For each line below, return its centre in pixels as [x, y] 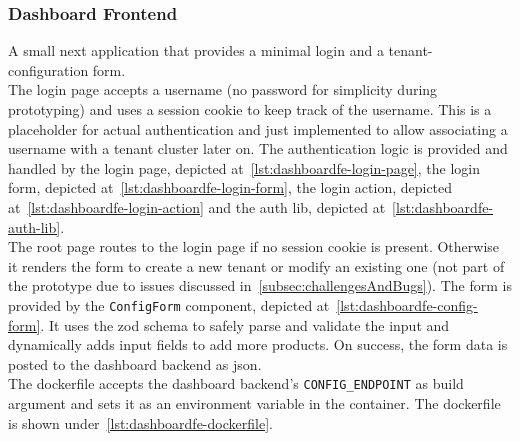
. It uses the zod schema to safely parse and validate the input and [245, 324]
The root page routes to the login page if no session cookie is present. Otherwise [254, 246]
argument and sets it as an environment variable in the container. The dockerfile [254, 403]
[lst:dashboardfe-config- [407, 304]
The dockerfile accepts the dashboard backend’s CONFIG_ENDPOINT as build [236, 383]
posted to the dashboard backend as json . [135, 363]
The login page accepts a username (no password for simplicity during [223, 89]
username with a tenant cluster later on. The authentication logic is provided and [258, 148]
